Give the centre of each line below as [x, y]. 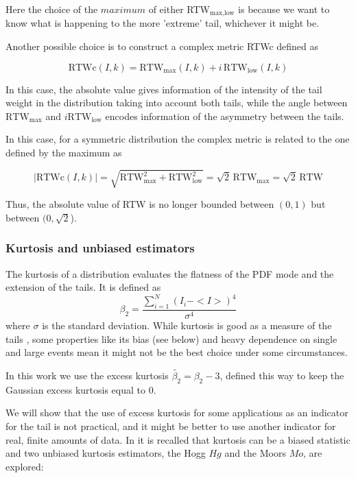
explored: [25, 466]
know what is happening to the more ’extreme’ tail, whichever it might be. [163, 23]
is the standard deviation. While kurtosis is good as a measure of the [187, 325]
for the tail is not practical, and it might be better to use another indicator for [171, 426]
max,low [222, 13]
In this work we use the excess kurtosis [87, 375]
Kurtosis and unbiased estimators [100, 248]
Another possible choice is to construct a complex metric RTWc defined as [162, 46]
